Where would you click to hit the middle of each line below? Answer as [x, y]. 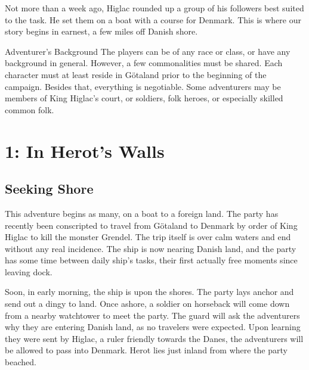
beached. [21, 362]
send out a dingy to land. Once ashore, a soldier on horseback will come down [147, 304]
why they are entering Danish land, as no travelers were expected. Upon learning [153, 327]
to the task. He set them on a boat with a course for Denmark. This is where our [153, 19]
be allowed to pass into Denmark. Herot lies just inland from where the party [146, 350]
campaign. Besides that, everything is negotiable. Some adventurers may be [143, 86]
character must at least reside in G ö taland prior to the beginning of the [136, 74]
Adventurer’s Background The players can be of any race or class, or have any [148, 51]
